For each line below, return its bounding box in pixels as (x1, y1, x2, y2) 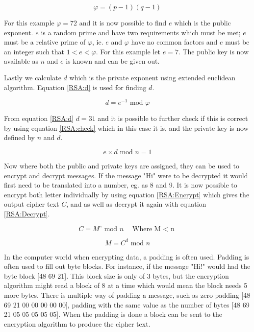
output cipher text (4, 199, 59, 209)
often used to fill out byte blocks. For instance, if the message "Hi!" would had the (4, 261, 251, 271)
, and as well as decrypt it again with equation (66, 199, 206, 209)
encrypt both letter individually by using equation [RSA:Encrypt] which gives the (4, 189, 250, 199)
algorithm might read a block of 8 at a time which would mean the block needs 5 (4, 280, 248, 290)
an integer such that (4, 46, 65, 56)
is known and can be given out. (66, 56, 160, 66)
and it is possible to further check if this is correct (98, 113, 248, 123)
